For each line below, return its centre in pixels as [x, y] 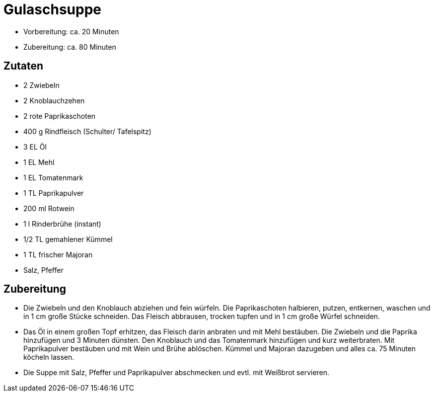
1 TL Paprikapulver [54, 193]
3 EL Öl [35, 147]
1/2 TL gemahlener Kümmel [68, 239]
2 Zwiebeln [41, 85]
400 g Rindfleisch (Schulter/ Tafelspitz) [87, 131]
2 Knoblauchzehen [54, 100]
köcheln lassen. [49, 357]
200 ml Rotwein [49, 208]
